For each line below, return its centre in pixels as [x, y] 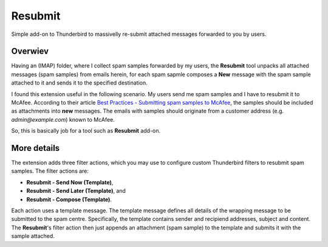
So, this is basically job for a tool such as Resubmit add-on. [86, 131]
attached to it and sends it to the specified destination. [80, 83]
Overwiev [30, 51]
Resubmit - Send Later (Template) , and [76, 191]
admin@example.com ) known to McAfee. [63, 119]
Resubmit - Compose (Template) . [69, 199]
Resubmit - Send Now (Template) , [70, 182]
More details [36, 148]
